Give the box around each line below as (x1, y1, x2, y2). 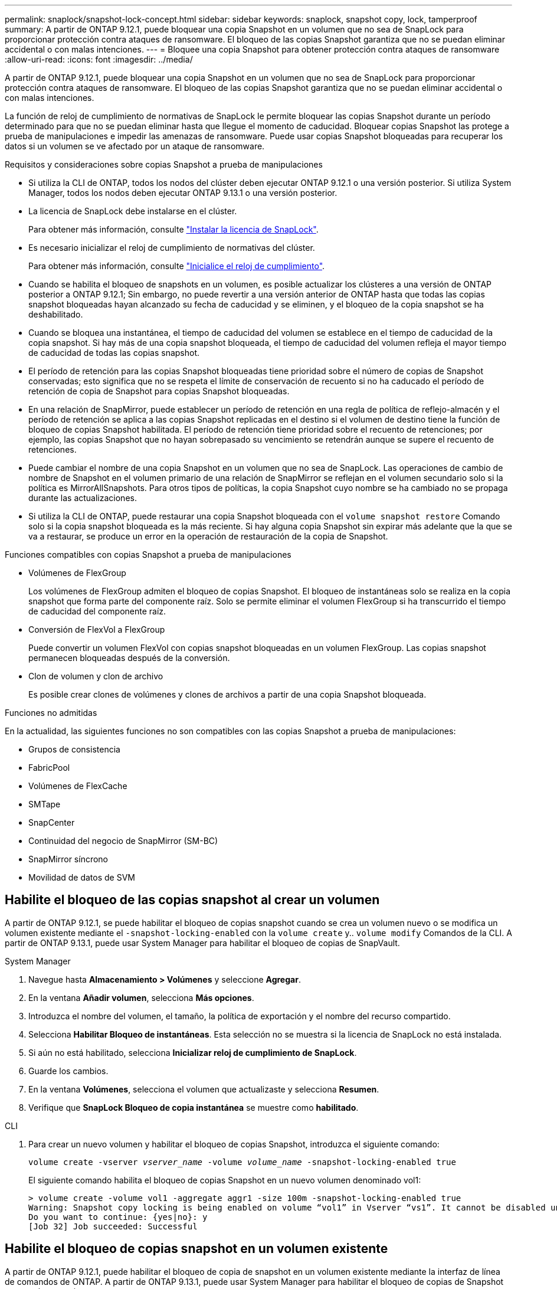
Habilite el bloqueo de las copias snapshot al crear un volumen (5, 892, 380, 908)
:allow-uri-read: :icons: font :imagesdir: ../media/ (5, 54, 193, 64)
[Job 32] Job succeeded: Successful (28, 1221, 198, 1231)
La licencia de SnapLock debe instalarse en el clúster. (28, 206, 237, 216)
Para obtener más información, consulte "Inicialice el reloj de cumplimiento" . (28, 261, 325, 271)
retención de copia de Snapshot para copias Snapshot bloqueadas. (28, 386, 290, 396)
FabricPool (28, 763, 70, 773)
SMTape (28, 799, 61, 809)
